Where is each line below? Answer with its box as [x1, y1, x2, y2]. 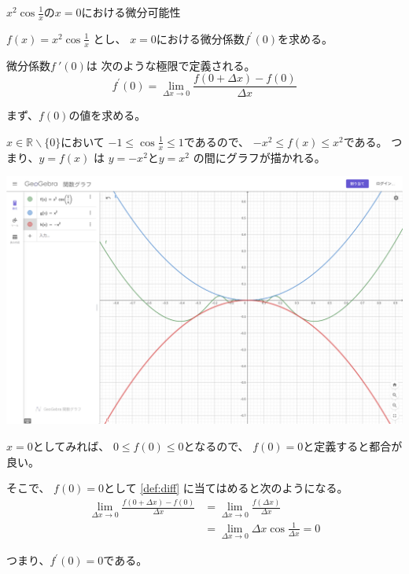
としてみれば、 [32, 437, 110, 454]
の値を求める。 [68, 107, 146, 123]
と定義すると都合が [303, 437, 403, 454]
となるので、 [183, 437, 249, 454]
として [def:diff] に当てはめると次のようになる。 [104, 480, 348, 496]
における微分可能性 [81, 4, 181, 20]
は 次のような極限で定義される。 [86, 57, 256, 73]
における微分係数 [156, 30, 245, 46]
